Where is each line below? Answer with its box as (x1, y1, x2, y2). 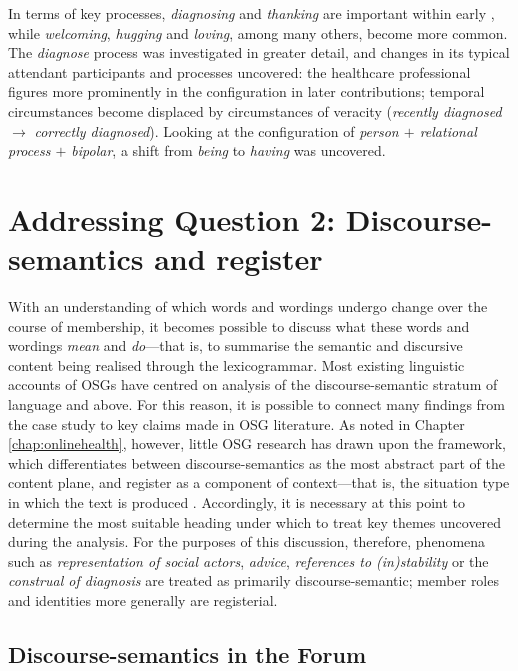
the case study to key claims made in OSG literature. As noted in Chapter (8, 413, 465, 434)
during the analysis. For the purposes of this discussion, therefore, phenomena (8, 531, 486, 552)
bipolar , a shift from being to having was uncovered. (71, 140, 386, 161)
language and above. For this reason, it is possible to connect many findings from (8, 394, 506, 415)
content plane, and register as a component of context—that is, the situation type (8, 472, 510, 493)
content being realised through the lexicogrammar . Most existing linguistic (8, 354, 465, 375)
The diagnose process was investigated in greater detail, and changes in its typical (8, 42, 510, 63)
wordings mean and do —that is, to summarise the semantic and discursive (8, 335, 463, 356)
